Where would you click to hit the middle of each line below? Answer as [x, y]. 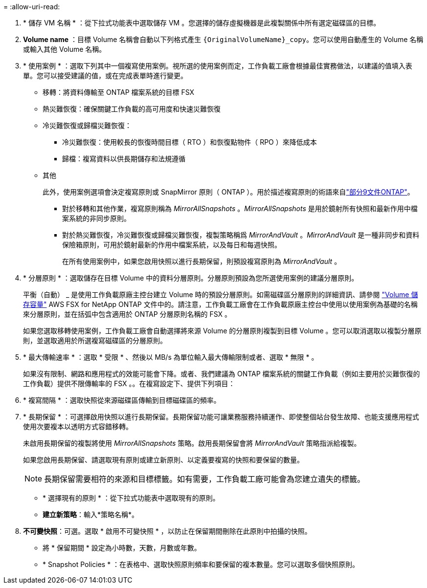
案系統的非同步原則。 [96, 218]
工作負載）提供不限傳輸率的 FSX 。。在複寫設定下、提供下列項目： [129, 383]
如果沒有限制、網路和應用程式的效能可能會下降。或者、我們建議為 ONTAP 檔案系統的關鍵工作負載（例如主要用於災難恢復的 [222, 374]
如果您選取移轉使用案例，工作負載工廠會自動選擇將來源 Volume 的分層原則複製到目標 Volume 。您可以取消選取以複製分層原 [222, 331]
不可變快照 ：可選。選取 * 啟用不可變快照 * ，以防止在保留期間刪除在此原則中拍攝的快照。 [167, 531]
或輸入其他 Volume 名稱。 [65, 49]
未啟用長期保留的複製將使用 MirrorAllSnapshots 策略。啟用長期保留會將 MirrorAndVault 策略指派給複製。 [192, 443]
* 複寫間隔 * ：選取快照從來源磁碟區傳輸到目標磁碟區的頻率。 [122, 400]
